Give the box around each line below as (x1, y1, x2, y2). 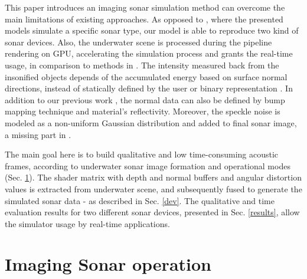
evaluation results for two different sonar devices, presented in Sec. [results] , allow (5, 206, 300, 218)
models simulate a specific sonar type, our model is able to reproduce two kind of (5, 24, 299, 37)
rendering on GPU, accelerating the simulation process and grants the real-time (5, 47, 293, 60)
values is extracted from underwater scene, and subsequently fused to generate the (5, 182, 302, 195)
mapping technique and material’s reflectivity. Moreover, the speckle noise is (5, 105, 280, 117)
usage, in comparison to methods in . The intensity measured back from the (5, 58, 279, 71)
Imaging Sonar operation (5, 252, 211, 276)
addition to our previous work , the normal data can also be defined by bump (5, 93, 285, 106)
